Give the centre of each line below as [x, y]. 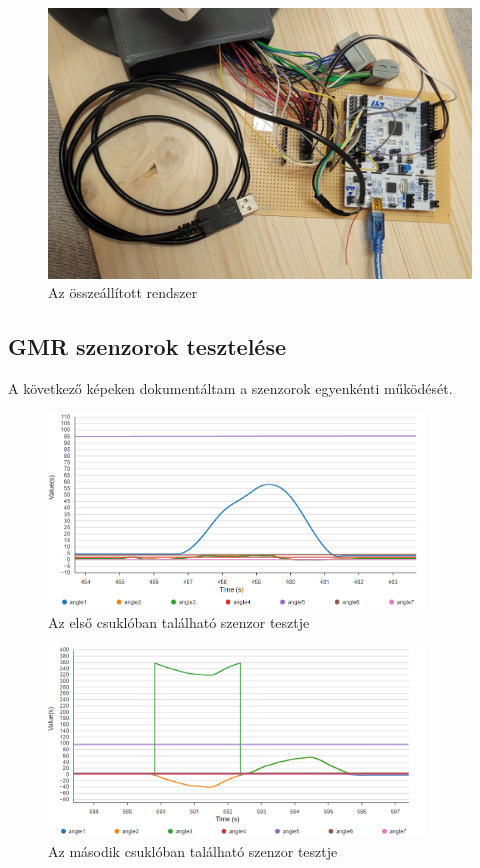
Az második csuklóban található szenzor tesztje [193, 850]
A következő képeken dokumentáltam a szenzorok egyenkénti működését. [230, 388]
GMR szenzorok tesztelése [147, 346]
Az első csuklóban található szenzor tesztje [179, 622]
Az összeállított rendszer [123, 292]
